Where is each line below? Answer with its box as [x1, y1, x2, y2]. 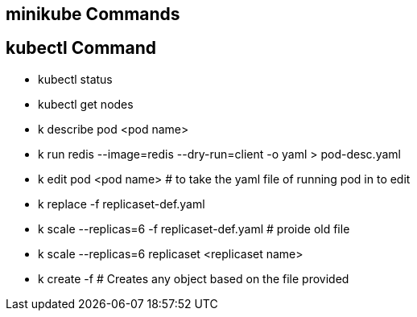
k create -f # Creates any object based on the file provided [38, 271, 349, 286]
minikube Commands [6, 4, 180, 24]
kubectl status [38, 72, 113, 86]
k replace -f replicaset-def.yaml [38, 196, 205, 211]
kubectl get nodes [38, 97, 134, 111]
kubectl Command [6, 38, 157, 59]
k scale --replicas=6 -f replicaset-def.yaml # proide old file [38, 221, 350, 236]
